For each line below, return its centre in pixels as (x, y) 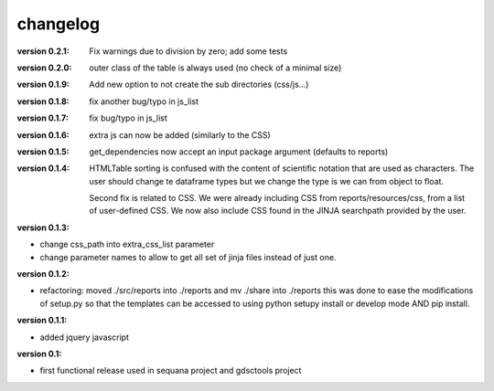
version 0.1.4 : (43, 168)
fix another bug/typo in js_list (144, 101)
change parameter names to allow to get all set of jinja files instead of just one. (188, 257)
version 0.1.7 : (43, 118)
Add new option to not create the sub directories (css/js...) (199, 85)
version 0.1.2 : (43, 274)
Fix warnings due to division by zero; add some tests (188, 51)
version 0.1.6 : (43, 135)
